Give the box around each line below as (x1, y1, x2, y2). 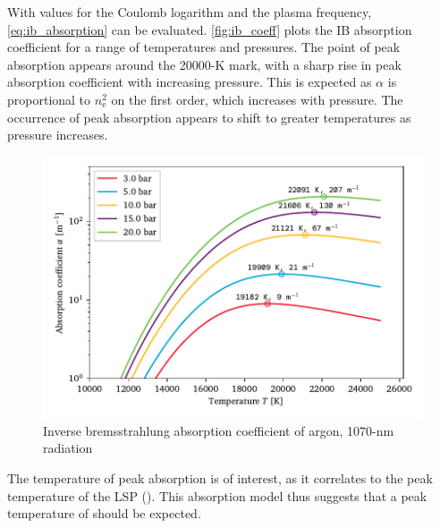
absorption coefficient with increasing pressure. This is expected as (7, 72, 372, 91)
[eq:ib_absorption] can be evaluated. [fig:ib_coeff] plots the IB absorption (7, 20, 412, 38)
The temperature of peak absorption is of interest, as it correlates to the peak (7, 468, 433, 487)
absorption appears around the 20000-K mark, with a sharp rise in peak (7, 55, 402, 73)
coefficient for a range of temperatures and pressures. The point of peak (7, 38, 401, 56)
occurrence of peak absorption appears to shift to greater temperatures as (7, 107, 411, 126)
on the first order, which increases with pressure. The (111, 89, 403, 108)
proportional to (7, 89, 91, 108)
